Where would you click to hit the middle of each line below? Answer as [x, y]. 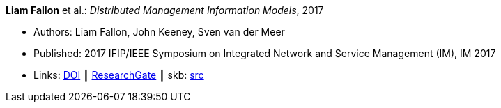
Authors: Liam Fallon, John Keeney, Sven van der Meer [159, 32]
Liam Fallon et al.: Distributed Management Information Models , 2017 [165, 10]
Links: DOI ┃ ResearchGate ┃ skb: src [119, 75]
